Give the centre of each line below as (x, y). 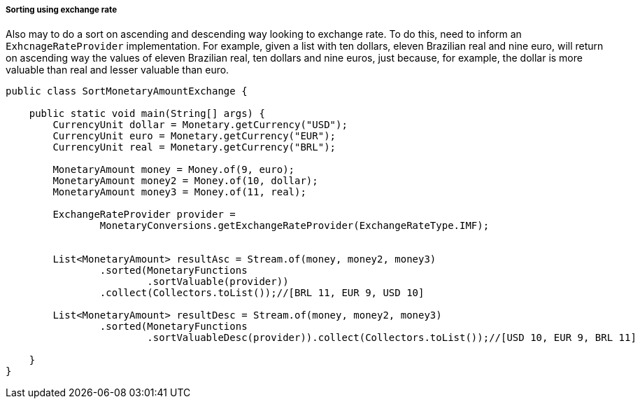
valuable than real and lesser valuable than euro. (118, 70)
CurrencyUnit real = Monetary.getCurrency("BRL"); (194, 147)
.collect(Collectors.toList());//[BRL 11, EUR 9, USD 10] (262, 293)
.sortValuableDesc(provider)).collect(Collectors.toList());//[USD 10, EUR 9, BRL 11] (392, 338)
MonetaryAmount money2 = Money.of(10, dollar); (185, 181)
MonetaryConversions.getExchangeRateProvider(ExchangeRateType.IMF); (294, 226)
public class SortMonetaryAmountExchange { (127, 91)
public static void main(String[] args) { (147, 114)
